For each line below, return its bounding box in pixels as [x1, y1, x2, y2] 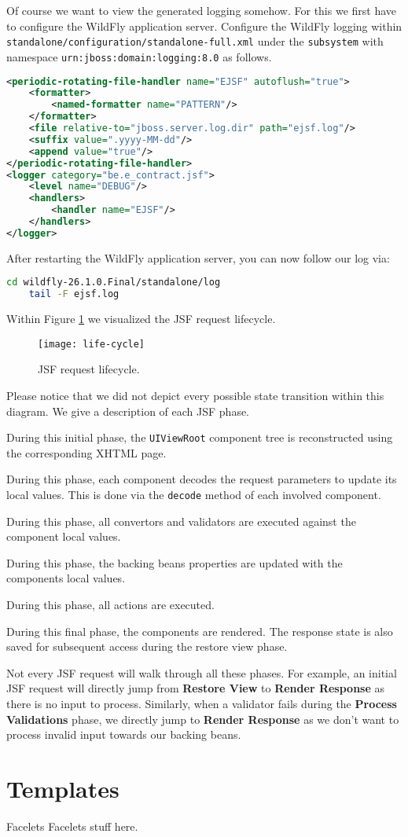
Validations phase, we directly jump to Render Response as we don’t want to [6, 710, 399, 727]
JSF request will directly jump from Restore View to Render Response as [6, 680, 385, 696]
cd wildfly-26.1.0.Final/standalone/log [6, 277, 221, 288]
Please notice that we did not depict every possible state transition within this [6, 387, 384, 403]
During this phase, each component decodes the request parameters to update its [6, 471, 397, 487]
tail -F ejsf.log [28, 288, 119, 300]
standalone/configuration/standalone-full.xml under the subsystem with [6, 33, 384, 50]
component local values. [6, 528, 121, 545]
